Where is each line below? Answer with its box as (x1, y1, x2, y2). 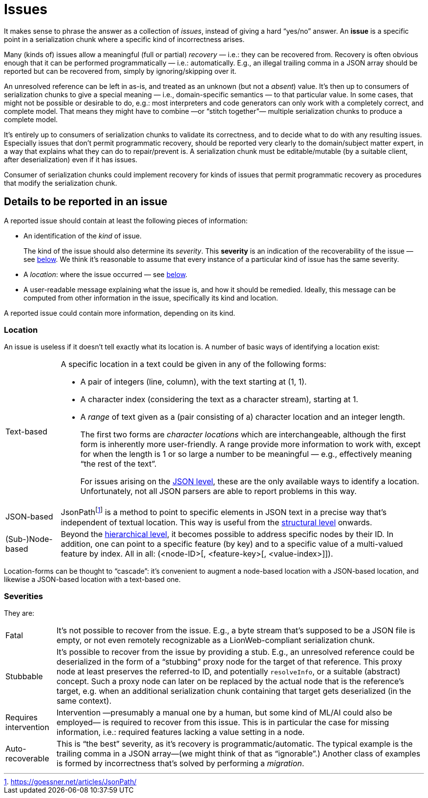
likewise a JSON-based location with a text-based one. (4, 575, 181, 583)
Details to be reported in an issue (4, 195, 168, 208)
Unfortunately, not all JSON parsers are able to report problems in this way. (80, 486, 357, 496)
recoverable (5, 754, 49, 764)
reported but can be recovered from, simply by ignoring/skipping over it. (4, 66, 236, 75)
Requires (5, 712, 38, 723)
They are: (4, 609, 35, 618)
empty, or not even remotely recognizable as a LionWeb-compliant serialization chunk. (56, 635, 375, 646)
